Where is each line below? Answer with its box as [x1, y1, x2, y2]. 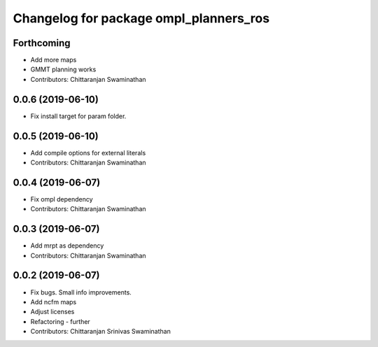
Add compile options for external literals [30, 148, 146, 157]
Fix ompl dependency [30, 194, 94, 203]
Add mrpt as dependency [30, 241, 104, 250]
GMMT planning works [30, 65, 97, 73]
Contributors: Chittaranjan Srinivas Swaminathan [30, 327, 171, 336]
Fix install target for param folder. [30, 112, 127, 120]
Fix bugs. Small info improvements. [30, 288, 132, 297]
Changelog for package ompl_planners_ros [13, 10, 269, 26]
